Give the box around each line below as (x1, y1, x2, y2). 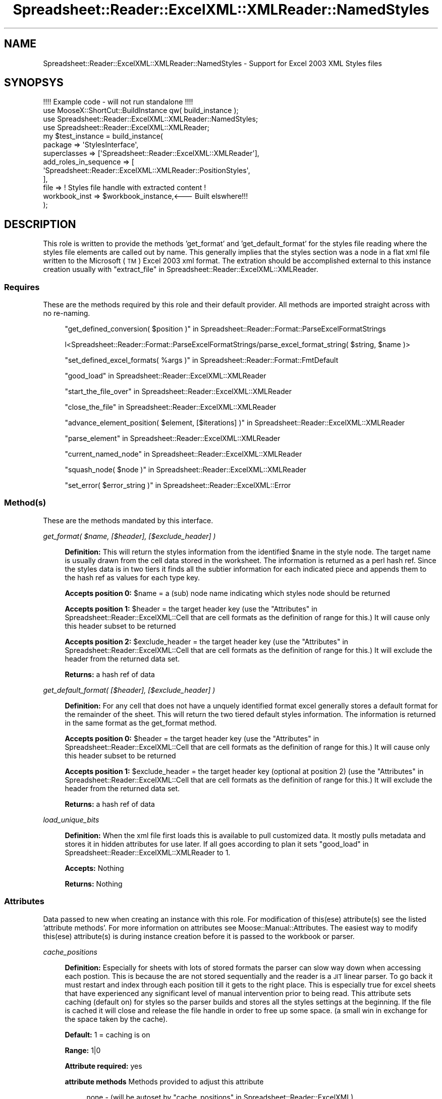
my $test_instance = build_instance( (43, 132, 163, 141)
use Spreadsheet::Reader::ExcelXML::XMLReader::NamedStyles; (43, 115, 258, 124)
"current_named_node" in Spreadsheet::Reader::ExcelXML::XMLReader (65, 450, 302, 459)
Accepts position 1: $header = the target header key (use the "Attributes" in (65, 604, 317, 613)
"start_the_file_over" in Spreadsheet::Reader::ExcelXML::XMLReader (65, 387, 292, 396)
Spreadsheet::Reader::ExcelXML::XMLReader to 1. (65, 848, 231, 857)
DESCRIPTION (4, 217, 76, 231)
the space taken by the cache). (65, 1014, 168, 1023)
